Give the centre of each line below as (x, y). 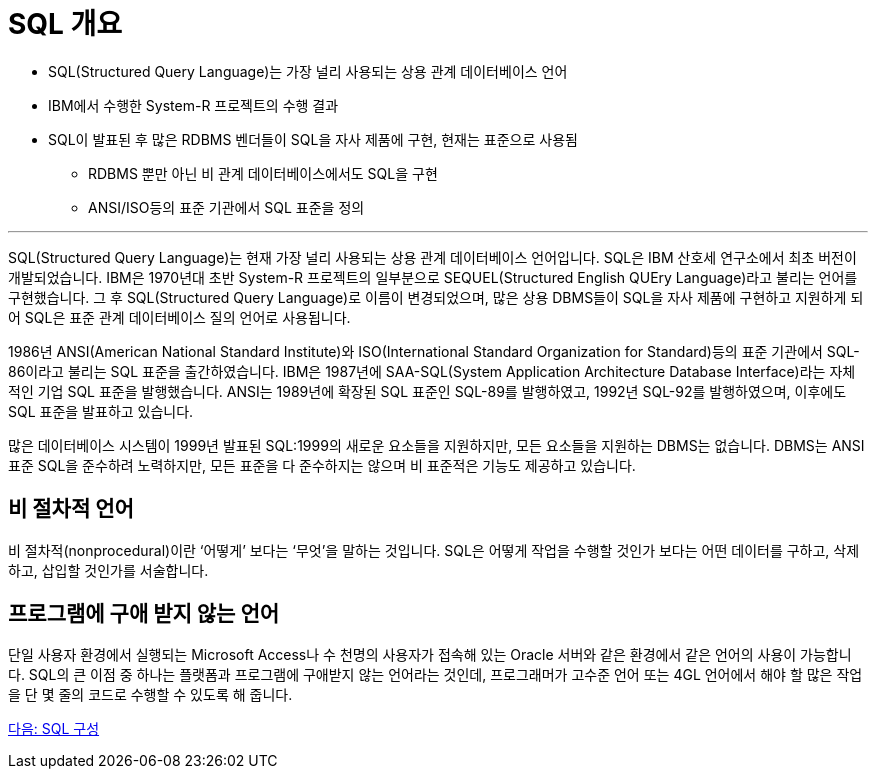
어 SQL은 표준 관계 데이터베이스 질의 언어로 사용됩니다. (179, 317)
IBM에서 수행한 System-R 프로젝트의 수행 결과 (193, 105)
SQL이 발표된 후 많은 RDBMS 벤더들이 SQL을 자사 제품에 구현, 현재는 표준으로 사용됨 (313, 139)
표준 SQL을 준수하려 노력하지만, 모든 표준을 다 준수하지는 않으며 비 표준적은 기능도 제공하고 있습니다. (322, 465)
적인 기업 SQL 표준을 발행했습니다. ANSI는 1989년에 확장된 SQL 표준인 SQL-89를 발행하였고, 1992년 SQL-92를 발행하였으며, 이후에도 (427, 391)
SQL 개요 (65, 24)
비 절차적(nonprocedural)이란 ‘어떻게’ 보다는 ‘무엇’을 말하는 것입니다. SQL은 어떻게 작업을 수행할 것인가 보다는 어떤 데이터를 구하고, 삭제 (434, 550)
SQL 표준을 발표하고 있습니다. (101, 411)
